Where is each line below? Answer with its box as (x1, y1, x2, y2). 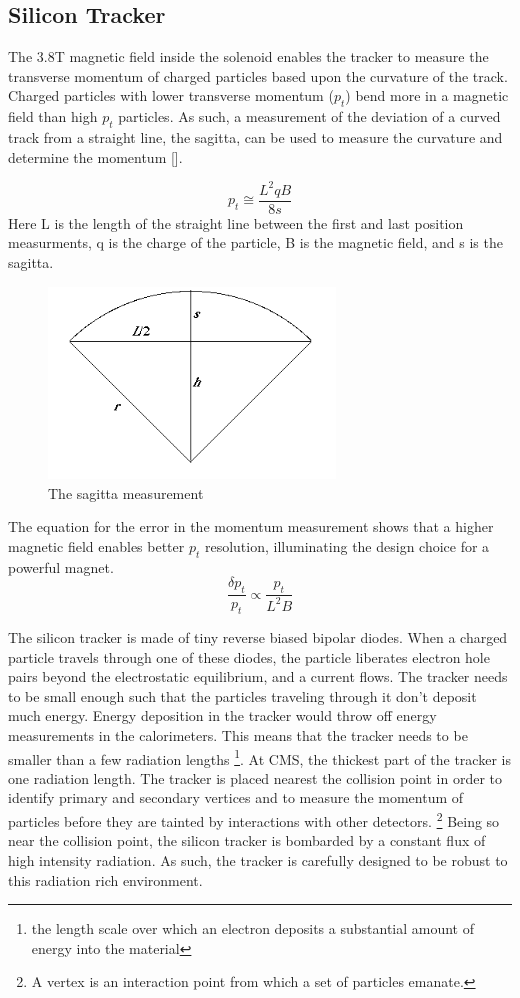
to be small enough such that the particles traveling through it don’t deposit (8, 685, 477, 706)
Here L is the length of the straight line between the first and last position (8, 212, 464, 233)
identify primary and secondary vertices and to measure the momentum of (8, 787, 464, 808)
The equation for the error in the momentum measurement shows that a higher (8, 516, 494, 537)
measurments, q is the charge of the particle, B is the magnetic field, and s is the (8, 232, 503, 253)
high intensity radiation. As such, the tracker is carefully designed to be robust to (8, 849, 508, 870)
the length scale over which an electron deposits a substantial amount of (31, 918, 475, 939)
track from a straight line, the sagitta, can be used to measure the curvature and (8, 126, 503, 147)
